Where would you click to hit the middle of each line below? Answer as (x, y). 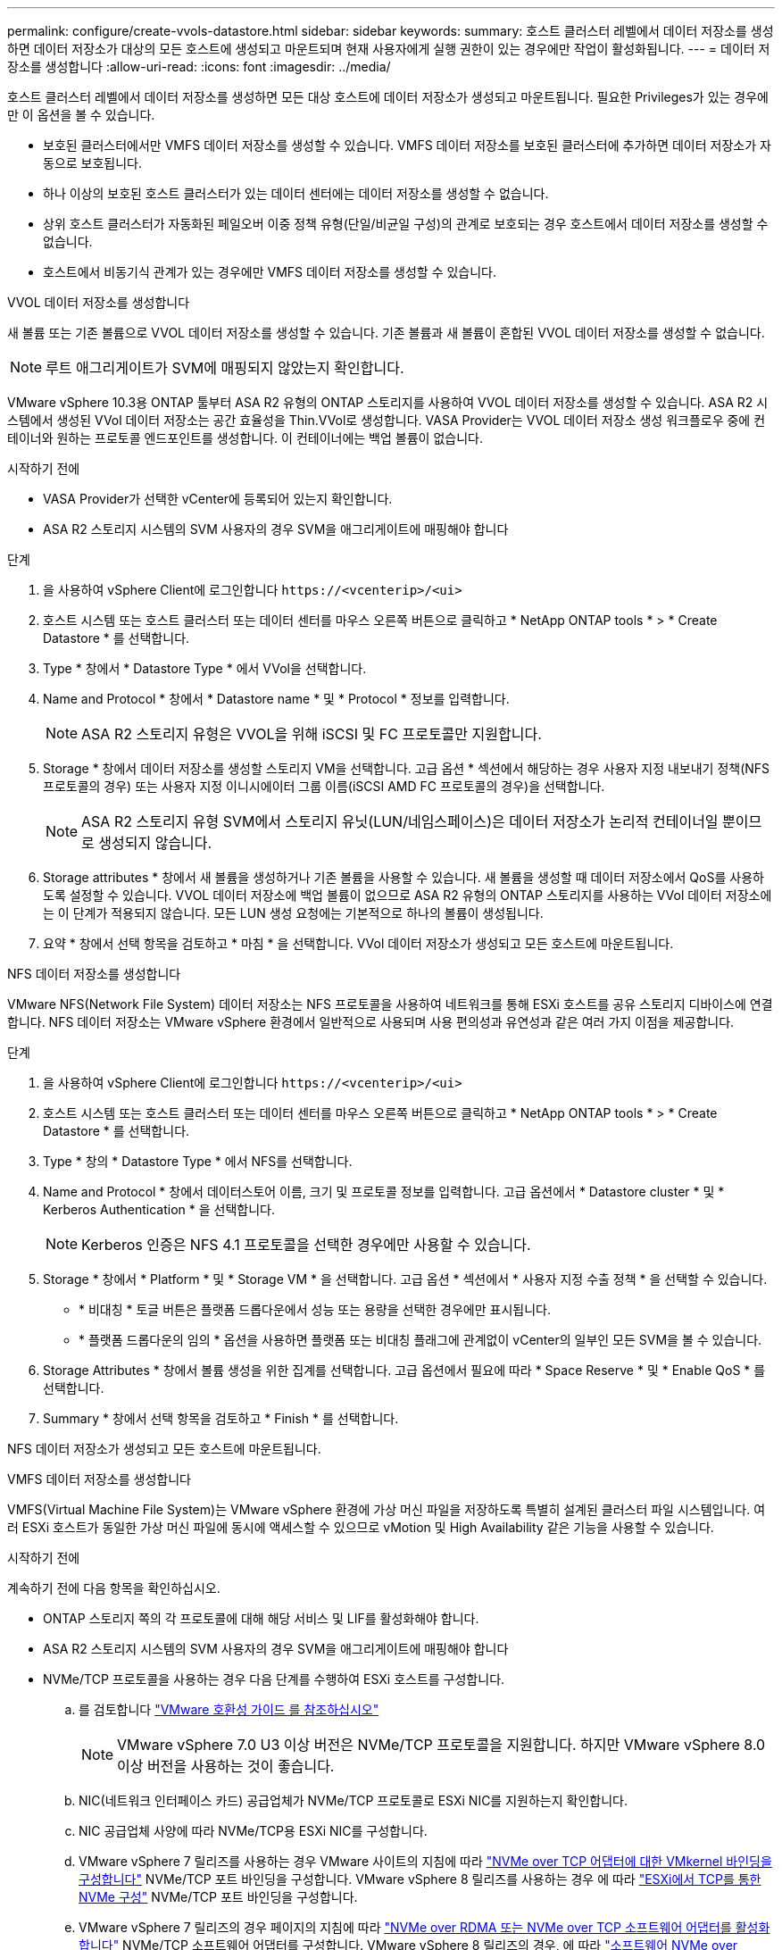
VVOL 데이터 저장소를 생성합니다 (99, 302)
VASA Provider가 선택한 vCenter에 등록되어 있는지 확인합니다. (218, 499)
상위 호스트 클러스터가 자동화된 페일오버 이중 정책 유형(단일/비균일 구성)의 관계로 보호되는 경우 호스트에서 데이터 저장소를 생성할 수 (406, 224)
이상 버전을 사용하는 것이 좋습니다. (226, 1766)
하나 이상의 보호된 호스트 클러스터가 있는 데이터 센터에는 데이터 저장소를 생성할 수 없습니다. (296, 193)
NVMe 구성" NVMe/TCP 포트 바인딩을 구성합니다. (218, 1897)
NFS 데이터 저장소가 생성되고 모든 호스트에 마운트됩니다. (164, 1449)
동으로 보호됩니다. (93, 163)
